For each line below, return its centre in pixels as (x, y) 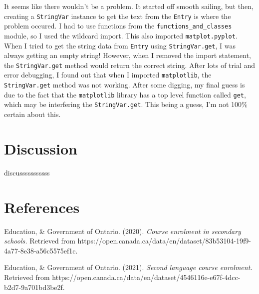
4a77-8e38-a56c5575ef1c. (41, 250)
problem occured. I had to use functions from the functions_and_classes (118, 26)
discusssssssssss (27, 172)
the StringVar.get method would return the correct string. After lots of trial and (130, 65)
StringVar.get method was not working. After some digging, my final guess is (125, 85)
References (42, 207)
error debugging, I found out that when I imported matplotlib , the (108, 75)
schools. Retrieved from (40, 241)
